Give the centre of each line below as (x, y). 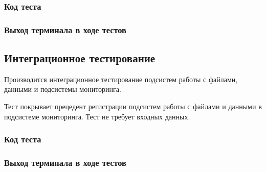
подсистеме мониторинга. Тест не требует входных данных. (97, 116)
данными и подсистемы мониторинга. (63, 89)
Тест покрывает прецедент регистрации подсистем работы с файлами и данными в (133, 106)
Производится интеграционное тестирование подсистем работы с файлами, (121, 79)
